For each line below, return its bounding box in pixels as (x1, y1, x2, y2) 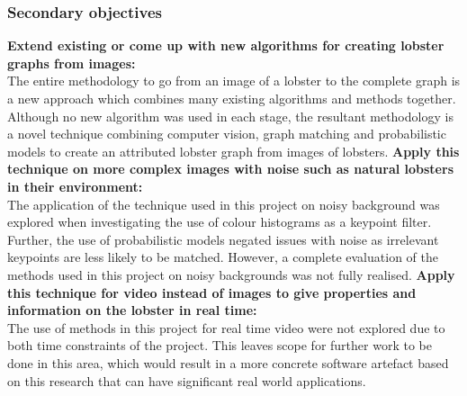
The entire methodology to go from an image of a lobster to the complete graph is (7, 71, 461, 90)
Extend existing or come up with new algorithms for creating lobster (7, 36, 445, 55)
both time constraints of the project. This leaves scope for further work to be (7, 336, 432, 355)
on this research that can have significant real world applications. (7, 371, 366, 390)
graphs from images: (7, 53, 136, 72)
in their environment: (7, 176, 143, 195)
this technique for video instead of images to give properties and (7, 283, 417, 301)
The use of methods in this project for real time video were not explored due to (7, 318, 445, 337)
